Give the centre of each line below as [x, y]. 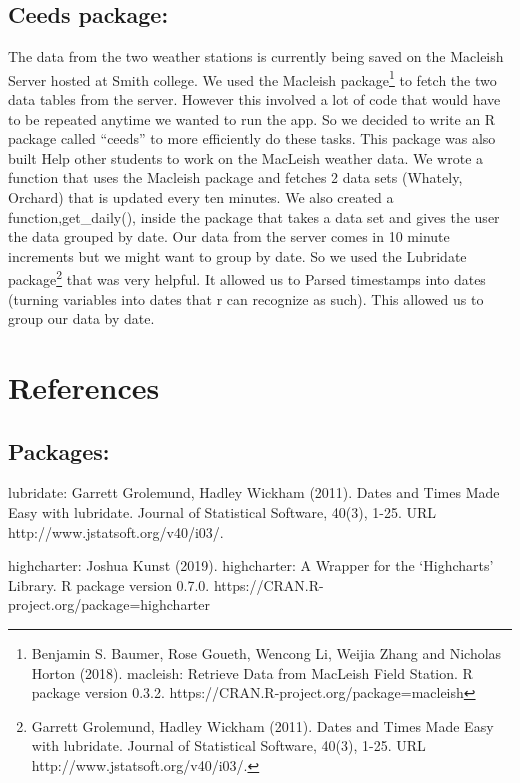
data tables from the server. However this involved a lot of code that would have [254, 99]
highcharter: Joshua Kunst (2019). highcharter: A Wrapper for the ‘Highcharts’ [251, 565]
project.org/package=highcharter [109, 604]
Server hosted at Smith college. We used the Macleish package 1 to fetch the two [252, 78]
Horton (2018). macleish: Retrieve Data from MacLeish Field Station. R [252, 672]
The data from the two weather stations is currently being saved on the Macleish [256, 56]
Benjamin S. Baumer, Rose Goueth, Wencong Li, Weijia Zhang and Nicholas [266, 652]
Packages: [59, 450]
